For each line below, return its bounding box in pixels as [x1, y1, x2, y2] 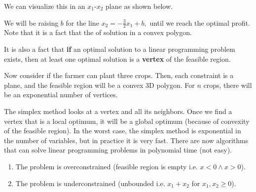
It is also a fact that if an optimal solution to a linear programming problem [4, 44, 235, 54]
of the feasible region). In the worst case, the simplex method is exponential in [4, 125, 241, 136]
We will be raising [4, 17, 59, 28]
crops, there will [203, 79, 252, 90]
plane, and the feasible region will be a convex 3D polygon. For [4, 79, 195, 90]
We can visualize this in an [4, 1, 85, 11]
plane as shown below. [106, 1, 173, 11]
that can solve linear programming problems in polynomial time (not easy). [4, 145, 232, 155]
